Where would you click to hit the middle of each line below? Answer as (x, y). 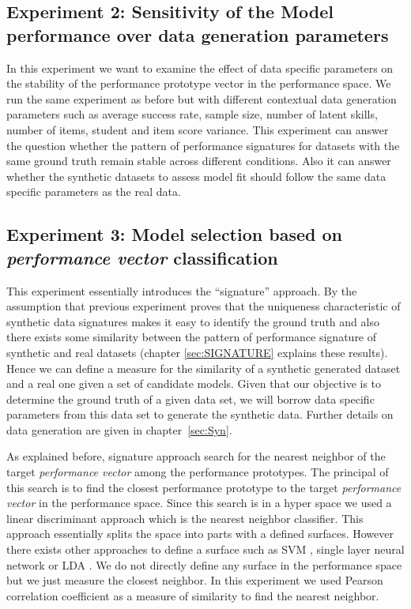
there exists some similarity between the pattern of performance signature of (192, 337)
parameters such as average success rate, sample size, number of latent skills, (192, 114)
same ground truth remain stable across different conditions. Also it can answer (199, 161)
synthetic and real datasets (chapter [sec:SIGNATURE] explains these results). (197, 352)
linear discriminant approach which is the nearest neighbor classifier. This (185, 518)
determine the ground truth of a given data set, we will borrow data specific (190, 398)
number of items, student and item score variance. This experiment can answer (198, 129)
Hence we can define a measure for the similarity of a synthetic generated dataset (204, 368)
